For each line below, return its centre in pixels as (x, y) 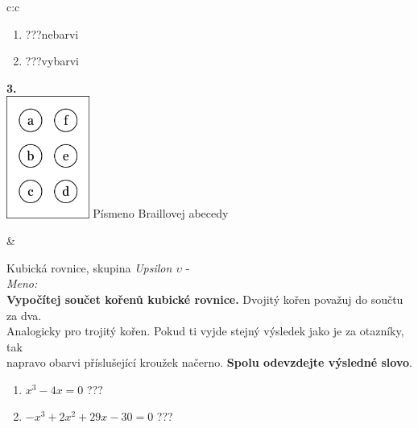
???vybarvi (52, 61)
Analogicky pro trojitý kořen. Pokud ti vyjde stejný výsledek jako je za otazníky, (205, 331)
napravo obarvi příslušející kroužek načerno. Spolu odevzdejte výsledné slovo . (209, 362)
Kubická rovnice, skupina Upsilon (89, 267)
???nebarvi (52, 33)
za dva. (24, 315)
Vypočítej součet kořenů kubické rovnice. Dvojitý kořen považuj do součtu (205, 299)
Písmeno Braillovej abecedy (161, 213)
